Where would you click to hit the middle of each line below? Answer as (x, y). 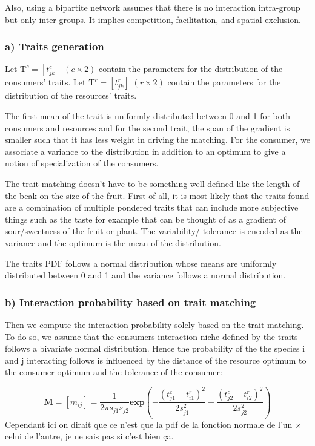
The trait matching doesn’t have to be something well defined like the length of (152, 183)
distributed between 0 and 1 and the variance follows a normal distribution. (145, 275)
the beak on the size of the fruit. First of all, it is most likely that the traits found (157, 195)
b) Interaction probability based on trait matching (131, 302)
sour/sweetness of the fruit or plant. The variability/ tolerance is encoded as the (154, 231)
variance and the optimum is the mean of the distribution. (113, 242)
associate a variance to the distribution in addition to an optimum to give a (145, 151)
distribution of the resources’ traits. (71, 95)
